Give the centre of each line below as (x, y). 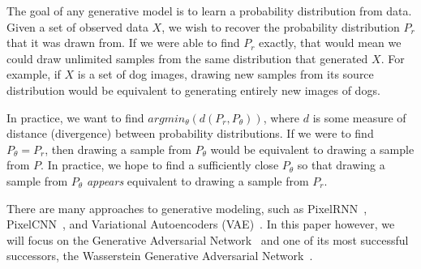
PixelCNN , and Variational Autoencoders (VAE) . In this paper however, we (201, 224)
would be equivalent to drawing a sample (312, 149)
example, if (34, 74)
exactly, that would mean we (330, 43)
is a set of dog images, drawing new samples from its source (226, 74)
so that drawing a (341, 165)
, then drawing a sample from (118, 149)
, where (281, 117)
